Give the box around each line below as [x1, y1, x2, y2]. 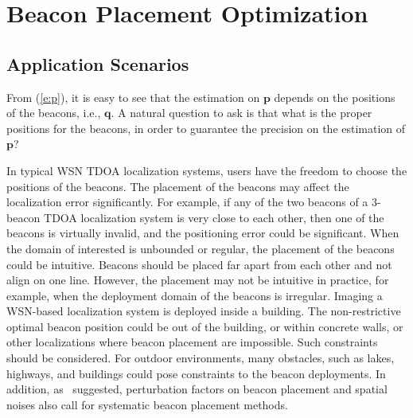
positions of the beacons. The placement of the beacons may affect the [6, 178, 349, 194]
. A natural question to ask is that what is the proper [111, 104, 372, 121]
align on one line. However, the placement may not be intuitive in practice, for [6, 272, 389, 288]
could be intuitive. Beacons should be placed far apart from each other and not [6, 256, 392, 272]
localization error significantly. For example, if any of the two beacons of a [6, 193, 368, 210]
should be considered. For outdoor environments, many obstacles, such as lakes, [6, 350, 395, 366]
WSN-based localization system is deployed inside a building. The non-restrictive [6, 303, 401, 319]
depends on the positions [274, 88, 395, 105]
